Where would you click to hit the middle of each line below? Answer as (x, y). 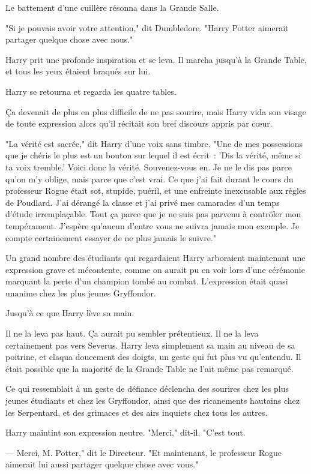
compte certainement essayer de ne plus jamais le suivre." (111, 237)
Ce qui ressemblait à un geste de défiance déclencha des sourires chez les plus (147, 388)
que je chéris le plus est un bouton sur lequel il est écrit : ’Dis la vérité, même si (153, 155)
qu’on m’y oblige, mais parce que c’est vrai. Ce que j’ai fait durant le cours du (149, 178)
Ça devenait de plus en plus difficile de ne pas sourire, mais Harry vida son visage (156, 111)
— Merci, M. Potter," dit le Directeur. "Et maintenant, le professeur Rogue (144, 452)
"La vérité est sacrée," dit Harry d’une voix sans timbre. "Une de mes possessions (154, 143)
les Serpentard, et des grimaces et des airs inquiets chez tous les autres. (137, 412)
